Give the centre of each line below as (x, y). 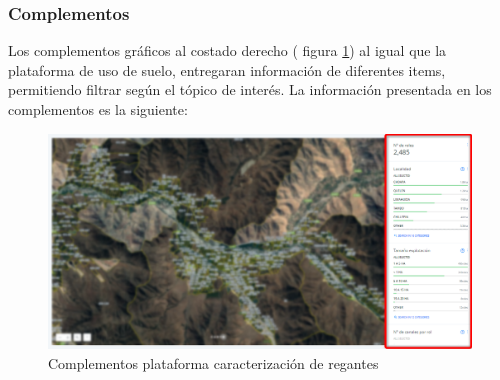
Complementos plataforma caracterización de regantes (213, 362)
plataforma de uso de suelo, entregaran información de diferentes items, (227, 69)
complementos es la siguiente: (98, 109)
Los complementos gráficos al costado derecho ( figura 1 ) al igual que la (227, 50)
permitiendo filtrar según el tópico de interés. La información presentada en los (250, 89)
